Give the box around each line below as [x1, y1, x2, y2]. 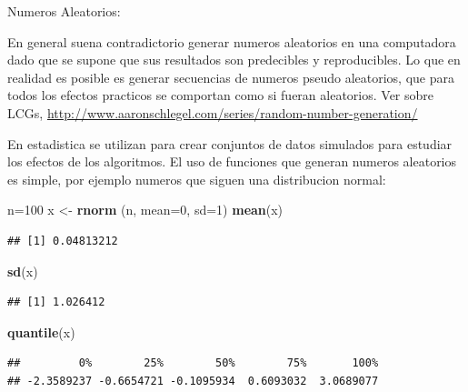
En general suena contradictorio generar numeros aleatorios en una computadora [7, 32, 456, 51]
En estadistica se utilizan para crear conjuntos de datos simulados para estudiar [7, 134, 453, 153]
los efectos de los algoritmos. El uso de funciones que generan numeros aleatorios [7, 152, 457, 171]
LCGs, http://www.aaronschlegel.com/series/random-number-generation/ [7, 103, 418, 122]
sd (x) [7, 261, 38, 280]
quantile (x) [7, 322, 75, 341]
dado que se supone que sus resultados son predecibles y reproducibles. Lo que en [7, 50, 461, 69]
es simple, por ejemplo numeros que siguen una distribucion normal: [7, 169, 386, 188]
